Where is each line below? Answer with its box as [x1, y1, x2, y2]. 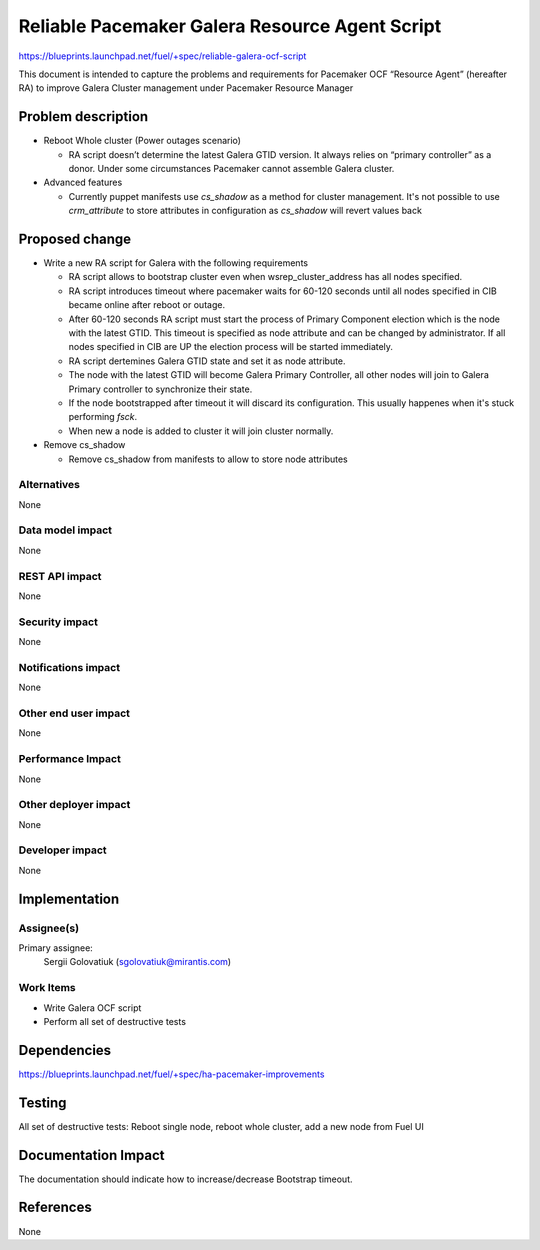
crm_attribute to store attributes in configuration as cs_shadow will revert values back [68, 205, 422, 217]
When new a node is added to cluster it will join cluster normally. [68, 425, 334, 437]
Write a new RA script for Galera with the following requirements [43, 257, 309, 269]
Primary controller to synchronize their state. [68, 383, 253, 395]
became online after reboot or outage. [68, 299, 225, 311]
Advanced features [43, 176, 123, 189]
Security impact [18, 615, 99, 629]
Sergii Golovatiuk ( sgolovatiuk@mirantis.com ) [43, 956, 232, 968]
